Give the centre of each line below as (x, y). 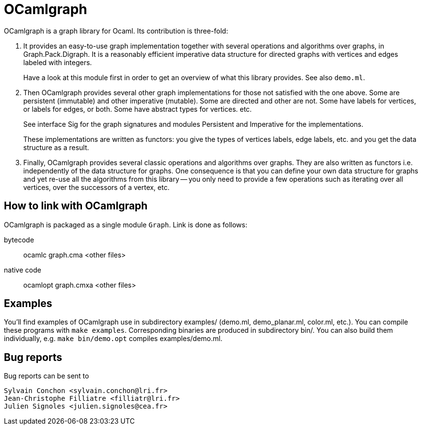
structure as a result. (56, 147)
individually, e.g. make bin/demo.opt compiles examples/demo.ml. (113, 339)
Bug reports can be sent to (47, 376)
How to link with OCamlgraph (76, 206)
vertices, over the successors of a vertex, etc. (97, 187)
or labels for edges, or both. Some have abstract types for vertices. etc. (138, 109)
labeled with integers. (58, 62)
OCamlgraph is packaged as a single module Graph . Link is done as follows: (126, 224)
